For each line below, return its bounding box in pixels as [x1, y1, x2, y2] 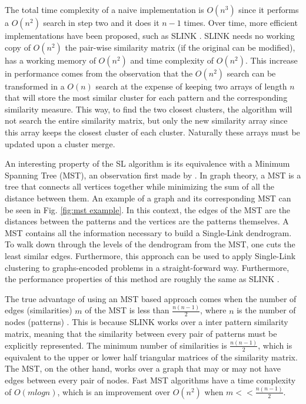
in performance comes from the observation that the [5, 67, 193, 79]
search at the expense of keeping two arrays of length [95, 80, 287, 92]
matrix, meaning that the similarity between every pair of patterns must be [5, 327, 277, 340]
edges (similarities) [5, 304, 72, 316]
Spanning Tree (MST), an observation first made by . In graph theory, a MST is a [5, 168, 301, 181]
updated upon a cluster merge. [5, 137, 115, 150]
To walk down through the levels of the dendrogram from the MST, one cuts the [5, 238, 295, 250]
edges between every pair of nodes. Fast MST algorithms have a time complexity [5, 373, 296, 386]
